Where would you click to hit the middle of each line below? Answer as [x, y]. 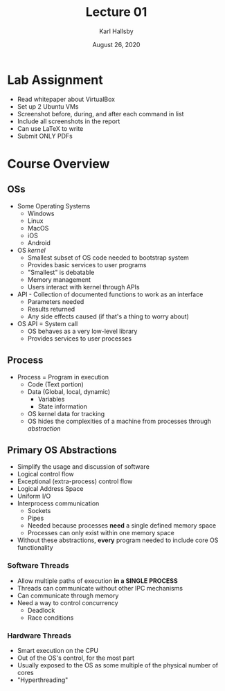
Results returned [51, 309]
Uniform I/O [34, 496]
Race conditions [51, 618]
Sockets [39, 511]
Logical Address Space [50, 489]
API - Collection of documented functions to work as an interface [110, 294]
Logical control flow [45, 474]
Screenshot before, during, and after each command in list [100, 114]
